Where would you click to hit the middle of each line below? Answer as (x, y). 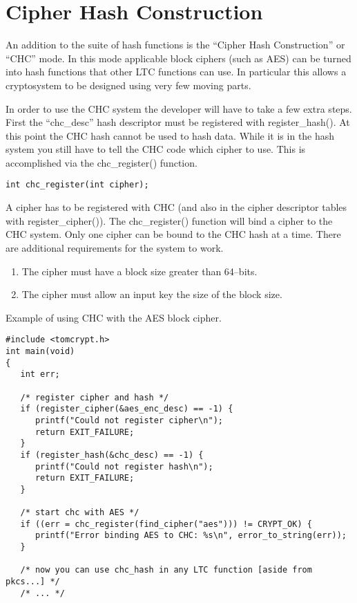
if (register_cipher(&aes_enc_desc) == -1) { (127, 409)
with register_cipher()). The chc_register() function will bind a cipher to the (169, 220)
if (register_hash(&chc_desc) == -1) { (112, 455)
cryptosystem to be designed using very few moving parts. (128, 85)
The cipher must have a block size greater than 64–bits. (139, 271)
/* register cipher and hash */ (95, 397)
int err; (40, 374)
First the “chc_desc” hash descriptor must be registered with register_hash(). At (178, 122)
